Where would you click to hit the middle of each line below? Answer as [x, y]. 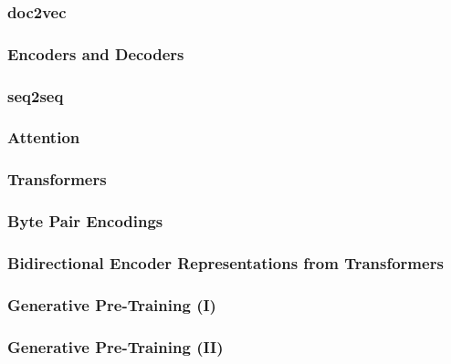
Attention [44, 137]
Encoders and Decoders [96, 53]
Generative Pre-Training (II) [115, 346]
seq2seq [36, 95]
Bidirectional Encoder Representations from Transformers [225, 262]
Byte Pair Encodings [85, 221]
